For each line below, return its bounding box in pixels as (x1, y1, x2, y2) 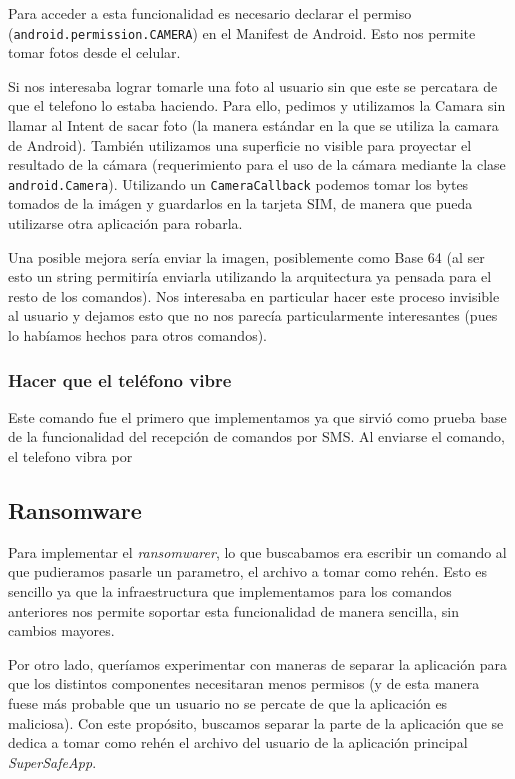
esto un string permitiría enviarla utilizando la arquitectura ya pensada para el (8, 266, 492, 287)
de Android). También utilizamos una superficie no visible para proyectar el (8, 134, 472, 155)
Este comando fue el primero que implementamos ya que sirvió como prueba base (8, 406, 507, 427)
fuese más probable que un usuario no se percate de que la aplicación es (8, 692, 448, 713)
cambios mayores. (8, 620, 115, 641)
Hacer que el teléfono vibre (8, 367, 232, 392)
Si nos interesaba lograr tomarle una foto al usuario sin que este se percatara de (8, 75, 498, 96)
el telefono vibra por (8, 446, 133, 467)
